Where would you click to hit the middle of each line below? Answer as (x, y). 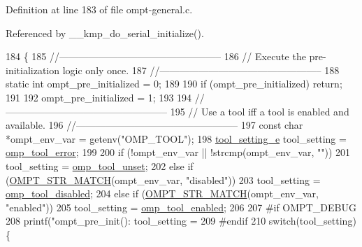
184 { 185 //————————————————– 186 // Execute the (156, 56)
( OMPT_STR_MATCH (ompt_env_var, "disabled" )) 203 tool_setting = (163, 179)
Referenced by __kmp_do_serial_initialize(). (105, 33)
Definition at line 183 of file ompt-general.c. (99, 9)
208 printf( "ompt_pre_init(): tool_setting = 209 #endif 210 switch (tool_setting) (181, 221)
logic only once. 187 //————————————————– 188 (201, 70)
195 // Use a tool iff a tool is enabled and (260, 111)
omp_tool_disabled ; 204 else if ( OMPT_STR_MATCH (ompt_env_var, (162, 193)
